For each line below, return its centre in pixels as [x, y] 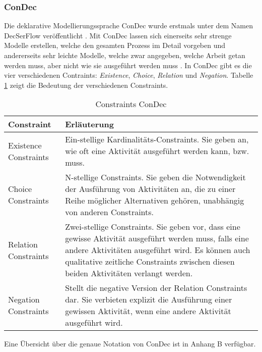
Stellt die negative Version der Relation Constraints [156, 288]
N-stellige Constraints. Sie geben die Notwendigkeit [155, 177]
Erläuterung [89, 124]
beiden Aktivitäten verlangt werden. [129, 273]
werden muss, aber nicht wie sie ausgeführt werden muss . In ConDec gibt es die [128, 65]
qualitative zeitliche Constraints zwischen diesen [150, 262]
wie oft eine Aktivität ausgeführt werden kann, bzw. [157, 151]
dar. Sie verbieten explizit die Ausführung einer [149, 299]
